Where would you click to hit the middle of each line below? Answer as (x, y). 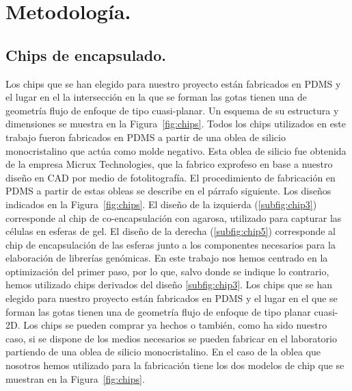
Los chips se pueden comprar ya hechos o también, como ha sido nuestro (175, 325)
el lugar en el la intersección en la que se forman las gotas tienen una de (156, 97)
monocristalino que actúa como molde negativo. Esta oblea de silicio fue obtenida (176, 150)
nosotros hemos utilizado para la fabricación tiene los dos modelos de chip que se (175, 365)
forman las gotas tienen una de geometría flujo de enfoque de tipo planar (158, 311)
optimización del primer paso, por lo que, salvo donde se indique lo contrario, (167, 271)
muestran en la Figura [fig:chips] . (75, 378)
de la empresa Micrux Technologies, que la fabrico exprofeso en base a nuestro (169, 164)
